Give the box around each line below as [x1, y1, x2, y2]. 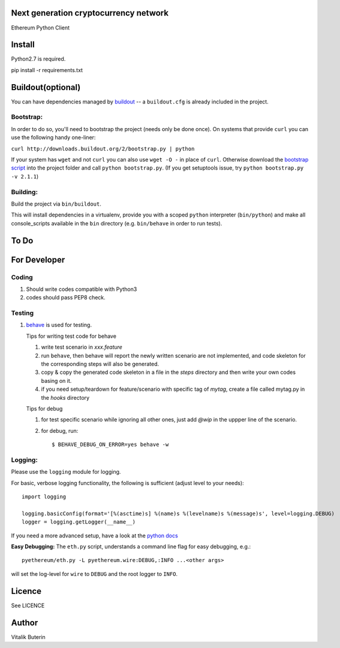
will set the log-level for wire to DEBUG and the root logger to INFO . [11, 570, 178, 577]
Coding [11, 273, 33, 281]
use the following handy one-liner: [11, 134, 96, 141]
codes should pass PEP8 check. [26, 294, 106, 301]
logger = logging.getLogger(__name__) [22, 519, 136, 525]
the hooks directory [41, 394, 90, 401]
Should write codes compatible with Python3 [26, 286, 137, 293]
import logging [22, 494, 67, 500]
